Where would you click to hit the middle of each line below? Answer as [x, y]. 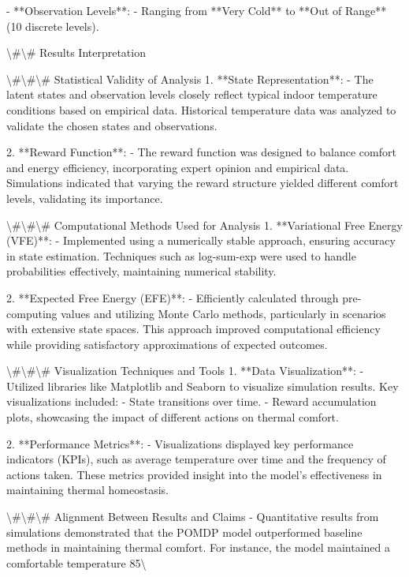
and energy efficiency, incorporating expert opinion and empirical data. [178, 167]
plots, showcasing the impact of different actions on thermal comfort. [173, 417]
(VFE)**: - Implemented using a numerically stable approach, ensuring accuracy [201, 240]
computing [32, 313]
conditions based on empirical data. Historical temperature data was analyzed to [201, 109]
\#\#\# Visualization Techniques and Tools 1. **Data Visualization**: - [185, 371]
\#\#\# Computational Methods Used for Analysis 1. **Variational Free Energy [204, 225]
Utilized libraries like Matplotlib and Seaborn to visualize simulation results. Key [203, 386]
